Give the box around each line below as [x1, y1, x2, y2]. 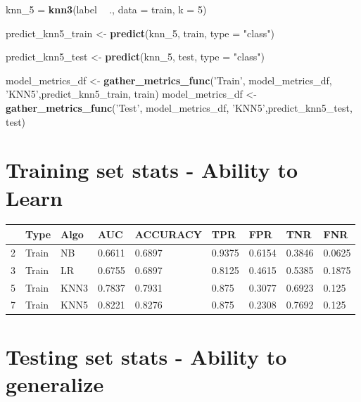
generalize [6, 369, 104, 398]
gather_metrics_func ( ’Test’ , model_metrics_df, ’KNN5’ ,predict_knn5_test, [6, 100, 353, 115]
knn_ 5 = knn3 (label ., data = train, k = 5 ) [6, 2, 207, 16]
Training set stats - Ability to [6, 155, 298, 184]
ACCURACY [134, 226, 202, 241]
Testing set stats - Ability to [6, 342, 287, 370]
